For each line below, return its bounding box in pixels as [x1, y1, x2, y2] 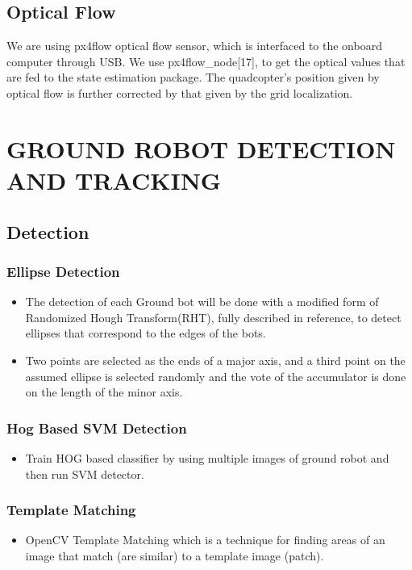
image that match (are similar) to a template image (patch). [25, 547, 324, 564]
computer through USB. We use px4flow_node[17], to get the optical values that [6, 52, 406, 69]
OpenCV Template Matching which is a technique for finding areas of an [25, 531, 385, 548]
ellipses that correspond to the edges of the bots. [25, 325, 266, 342]
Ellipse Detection [6, 261, 120, 281]
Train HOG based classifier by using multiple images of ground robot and [25, 449, 389, 466]
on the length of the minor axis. [25, 383, 183, 400]
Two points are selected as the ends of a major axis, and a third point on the [25, 351, 406, 368]
